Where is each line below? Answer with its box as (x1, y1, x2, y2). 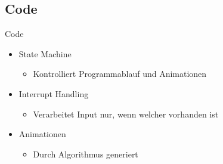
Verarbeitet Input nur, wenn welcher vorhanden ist (33, 107, 219, 120)
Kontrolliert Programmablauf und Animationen (33, 67, 207, 80)
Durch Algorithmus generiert (33, 147, 138, 160)
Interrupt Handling (18, 87, 89, 100)
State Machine (18, 47, 72, 60)
